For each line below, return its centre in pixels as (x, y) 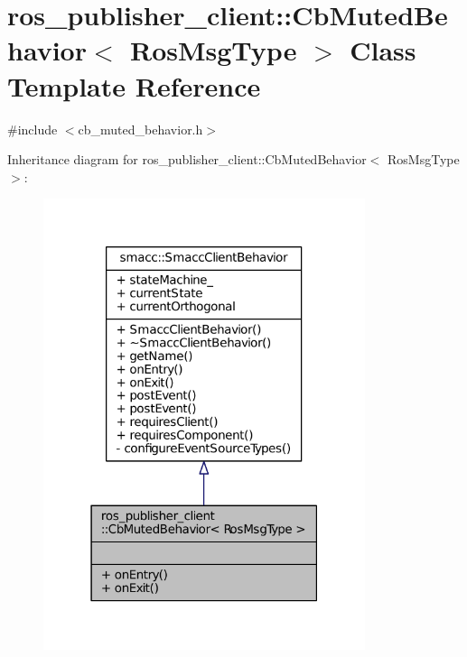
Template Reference (134, 85)
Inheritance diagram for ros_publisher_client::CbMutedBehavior (187, 159)
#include (33, 129)
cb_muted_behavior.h (140, 129)
